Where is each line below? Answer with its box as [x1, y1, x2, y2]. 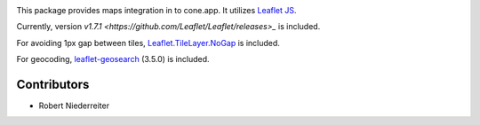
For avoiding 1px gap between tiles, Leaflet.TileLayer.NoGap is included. [16, 37, 280, 48]
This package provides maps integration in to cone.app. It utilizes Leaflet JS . [16, 5, 297, 15]
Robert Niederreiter [38, 100, 110, 111]
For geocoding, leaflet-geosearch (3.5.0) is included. [16, 54, 210, 65]
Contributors [16, 76, 90, 92]
